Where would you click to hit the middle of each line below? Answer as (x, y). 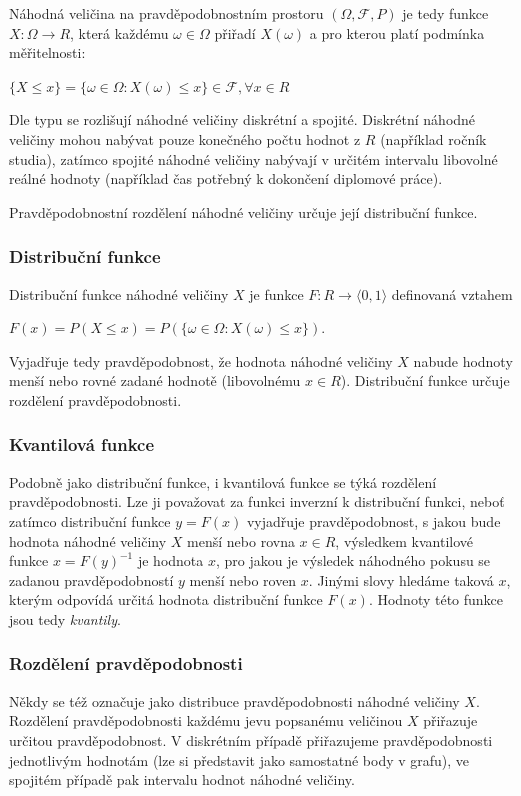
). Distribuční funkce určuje (425, 380)
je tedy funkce (445, 13)
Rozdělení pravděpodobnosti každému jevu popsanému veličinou (206, 720)
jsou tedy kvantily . (65, 618)
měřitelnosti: (47, 52)
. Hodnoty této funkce (436, 599)
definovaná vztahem (452, 293)
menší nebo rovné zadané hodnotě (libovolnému (155, 380)
